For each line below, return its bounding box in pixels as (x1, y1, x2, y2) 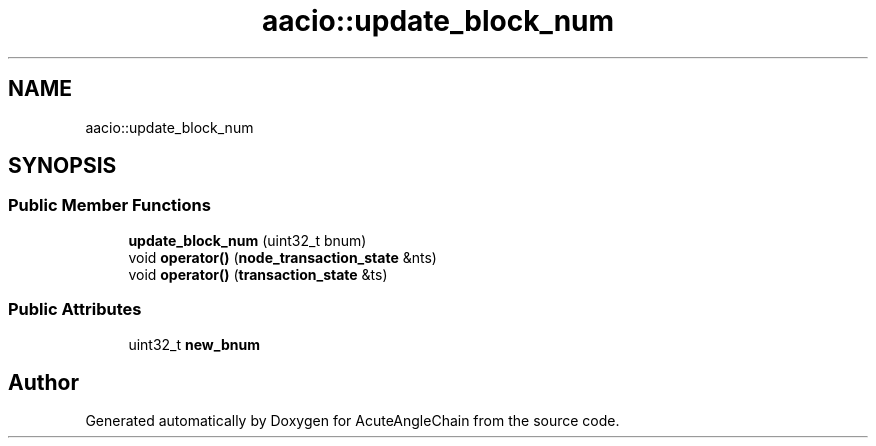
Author (8, 369, 79, 395)
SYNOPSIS (8, 153, 117, 179)
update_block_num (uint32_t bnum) (128, 231, 367, 249)
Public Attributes (8, 299, 142, 320)
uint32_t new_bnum (128, 335, 260, 353)
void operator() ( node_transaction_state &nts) (128, 248, 437, 266)
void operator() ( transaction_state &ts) (128, 265, 388, 283)
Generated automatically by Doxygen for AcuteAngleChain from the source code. (85, 412, 620, 430)
